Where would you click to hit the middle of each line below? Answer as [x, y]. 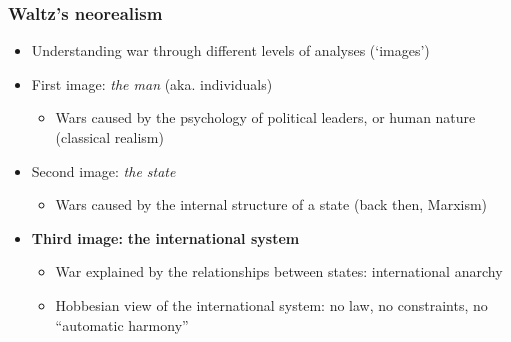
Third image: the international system [165, 237]
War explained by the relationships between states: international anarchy [279, 271]
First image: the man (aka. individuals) [152, 83]
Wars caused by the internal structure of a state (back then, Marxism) [271, 204]
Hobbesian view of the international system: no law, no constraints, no [271, 304]
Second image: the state [103, 170]
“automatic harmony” [122, 324]
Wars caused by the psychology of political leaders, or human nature [265, 117]
